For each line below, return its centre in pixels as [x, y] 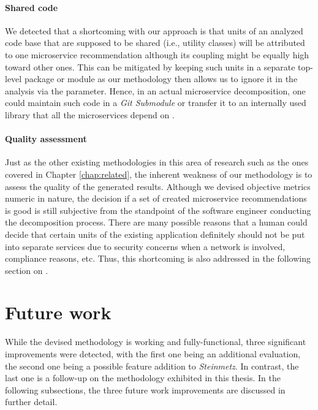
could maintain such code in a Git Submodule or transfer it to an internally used [156, 103]
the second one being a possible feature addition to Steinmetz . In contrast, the [152, 366]
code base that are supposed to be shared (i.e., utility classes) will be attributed [155, 43]
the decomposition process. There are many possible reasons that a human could [156, 222]
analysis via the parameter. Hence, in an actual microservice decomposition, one [155, 90]
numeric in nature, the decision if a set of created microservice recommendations [156, 198]
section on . [27, 270]
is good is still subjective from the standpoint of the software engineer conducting [158, 210]
